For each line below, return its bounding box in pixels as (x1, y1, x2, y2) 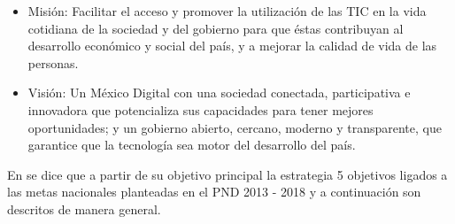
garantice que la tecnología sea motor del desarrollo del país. (27, 135, 356, 154)
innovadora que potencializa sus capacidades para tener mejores (27, 100, 374, 119)
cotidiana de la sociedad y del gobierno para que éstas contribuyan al (27, 19, 404, 37)
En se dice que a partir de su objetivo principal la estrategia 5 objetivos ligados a (7, 165, 448, 183)
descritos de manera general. (7, 199, 161, 218)
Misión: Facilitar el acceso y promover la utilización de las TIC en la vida (27, 2, 427, 19)
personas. (27, 53, 79, 72)
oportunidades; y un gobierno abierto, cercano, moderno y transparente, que (27, 118, 442, 136)
